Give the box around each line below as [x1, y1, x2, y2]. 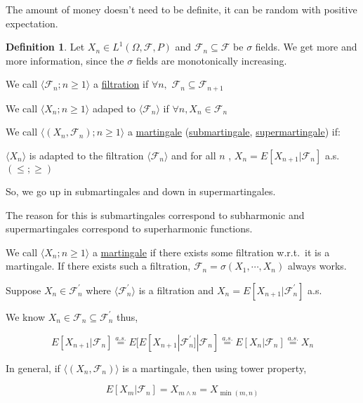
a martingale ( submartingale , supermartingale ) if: [127, 124, 341, 139]
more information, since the [6, 53, 124, 67]
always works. [287, 258, 347, 273]
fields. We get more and [255, 39, 357, 54]
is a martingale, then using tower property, [122, 360, 307, 375]
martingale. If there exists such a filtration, [6, 258, 191, 273]
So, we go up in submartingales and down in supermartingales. [6, 184, 276, 199]
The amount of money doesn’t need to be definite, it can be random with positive [6, 2, 357, 16]
